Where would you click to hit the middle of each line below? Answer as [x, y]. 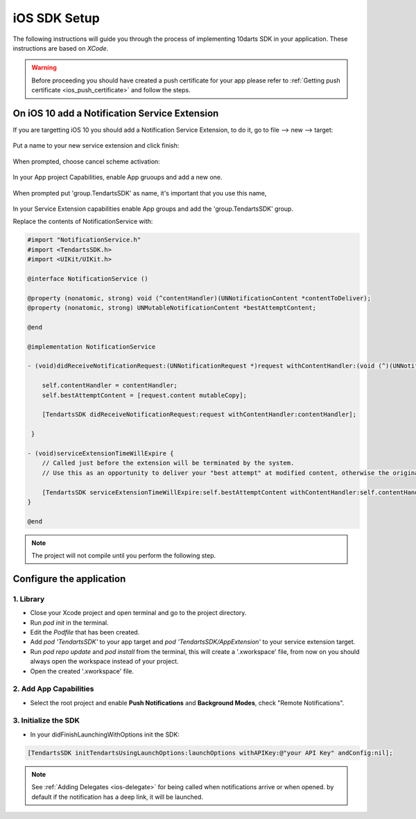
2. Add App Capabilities [53, 689]
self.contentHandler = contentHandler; [110, 386]
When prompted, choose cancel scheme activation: [87, 161]
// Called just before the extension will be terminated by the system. [168, 463]
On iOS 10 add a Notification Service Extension [116, 113]
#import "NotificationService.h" [84, 240]
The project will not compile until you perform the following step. [124, 555]
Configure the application [69, 579]
